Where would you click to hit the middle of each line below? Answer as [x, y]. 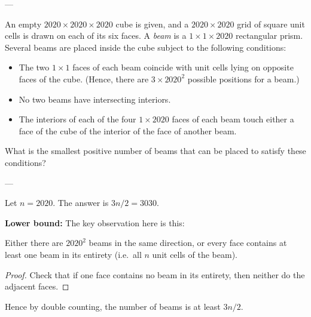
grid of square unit [271, 24]
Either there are [34, 243]
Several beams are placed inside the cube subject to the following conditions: [146, 47]
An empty [23, 24]
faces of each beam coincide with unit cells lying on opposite [183, 67]
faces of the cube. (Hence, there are [84, 79]
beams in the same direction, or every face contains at [188, 243]
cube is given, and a [152, 24]
